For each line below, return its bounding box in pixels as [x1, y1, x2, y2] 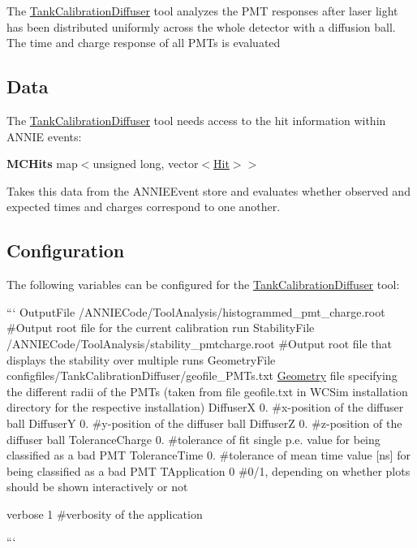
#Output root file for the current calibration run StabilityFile [6, 319, 315, 336]
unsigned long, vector [92, 155, 199, 172]
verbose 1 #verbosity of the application [6, 505, 203, 522]
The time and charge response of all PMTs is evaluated [6, 34, 281, 51]
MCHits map [6, 155, 78, 172]
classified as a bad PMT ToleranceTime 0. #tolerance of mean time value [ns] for [6, 447, 411, 464]
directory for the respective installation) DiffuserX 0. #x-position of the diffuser [6, 399, 404, 416]
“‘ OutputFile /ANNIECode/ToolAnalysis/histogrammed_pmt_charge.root [6, 303, 385, 320]
